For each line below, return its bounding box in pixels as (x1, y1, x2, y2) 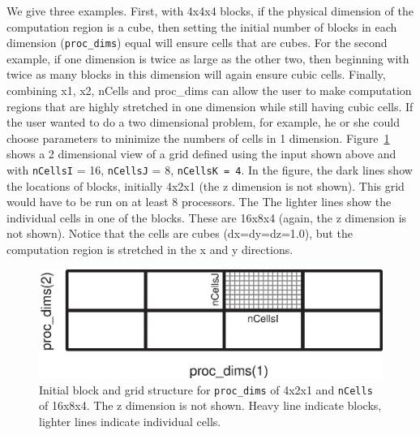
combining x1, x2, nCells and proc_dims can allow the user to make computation (6, 82, 412, 99)
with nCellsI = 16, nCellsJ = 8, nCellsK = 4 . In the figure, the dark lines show (6, 162, 413, 178)
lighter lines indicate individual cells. (39, 413, 221, 430)
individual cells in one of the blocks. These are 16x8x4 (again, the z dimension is (6, 209, 407, 226)
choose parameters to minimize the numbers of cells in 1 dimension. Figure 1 (6, 129, 390, 146)
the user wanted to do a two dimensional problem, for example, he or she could (6, 114, 400, 131)
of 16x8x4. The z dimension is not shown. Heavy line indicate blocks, (39, 397, 382, 414)
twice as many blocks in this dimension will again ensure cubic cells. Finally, (6, 66, 386, 83)
